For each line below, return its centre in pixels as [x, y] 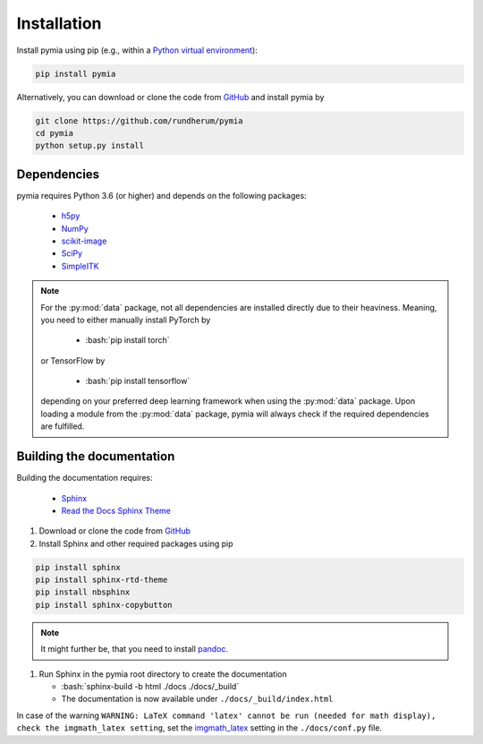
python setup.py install [90, 146]
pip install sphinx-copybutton [104, 605]
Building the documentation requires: [85, 478]
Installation [59, 23]
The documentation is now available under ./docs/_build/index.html [197, 699]
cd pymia [55, 133]
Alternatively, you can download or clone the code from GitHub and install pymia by [170, 97]
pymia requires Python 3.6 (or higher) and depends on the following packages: [162, 195]
